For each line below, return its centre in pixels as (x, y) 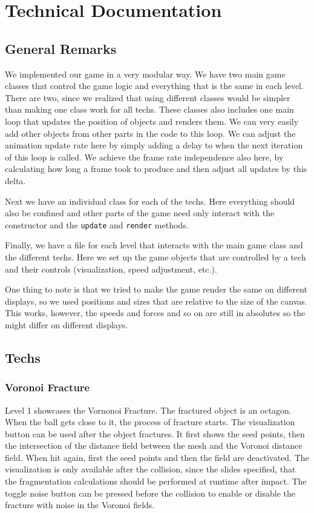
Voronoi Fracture (47, 387)
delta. (15, 180)
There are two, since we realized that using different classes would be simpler (148, 97)
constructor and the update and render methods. (97, 224)
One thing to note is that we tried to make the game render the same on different (156, 289)
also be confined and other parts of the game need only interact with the (140, 213)
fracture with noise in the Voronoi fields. (80, 505)
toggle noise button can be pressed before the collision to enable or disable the (150, 493)
